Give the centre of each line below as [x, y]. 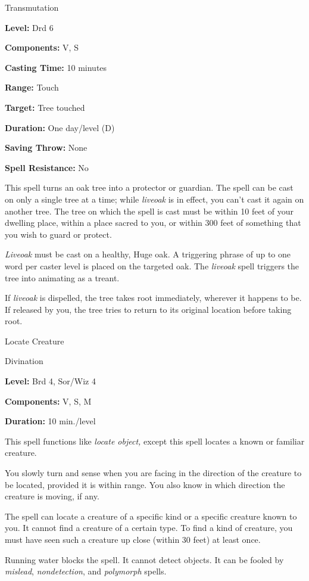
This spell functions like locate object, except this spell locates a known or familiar [155, 441]
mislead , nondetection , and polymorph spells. [86, 571]
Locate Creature [35, 341]
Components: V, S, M [48, 401]
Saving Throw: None [46, 147]
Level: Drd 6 [29, 27]
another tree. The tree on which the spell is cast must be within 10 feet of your [149, 211]
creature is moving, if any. [52, 496]
